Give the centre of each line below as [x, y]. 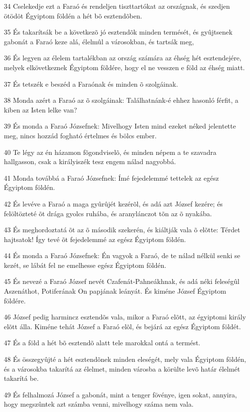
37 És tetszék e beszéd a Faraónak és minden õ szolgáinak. [91, 84]
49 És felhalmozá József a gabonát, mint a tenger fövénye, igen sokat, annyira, [120, 394]
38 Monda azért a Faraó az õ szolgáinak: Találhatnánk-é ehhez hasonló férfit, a [121, 100]
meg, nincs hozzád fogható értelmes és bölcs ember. [80, 135]
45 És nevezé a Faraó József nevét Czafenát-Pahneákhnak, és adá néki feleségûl [122, 281]
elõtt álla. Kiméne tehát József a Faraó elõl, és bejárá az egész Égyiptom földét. [123, 326]
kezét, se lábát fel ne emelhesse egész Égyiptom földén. [85, 265]
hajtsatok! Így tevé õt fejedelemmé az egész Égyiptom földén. [95, 239]
